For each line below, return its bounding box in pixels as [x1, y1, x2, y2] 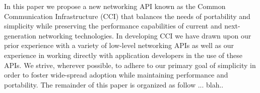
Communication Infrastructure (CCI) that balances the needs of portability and [4, 10, 250, 21]
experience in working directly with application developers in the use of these [4, 49, 242, 60]
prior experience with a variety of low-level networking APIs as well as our [4, 40, 234, 50]
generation [4, 30, 36, 40]
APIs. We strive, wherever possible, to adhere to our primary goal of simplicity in [4, 59, 256, 70]
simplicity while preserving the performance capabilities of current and [4, 20, 222, 31]
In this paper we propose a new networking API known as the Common [4, 1, 226, 11]
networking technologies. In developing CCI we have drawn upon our [38, 30, 251, 40]
